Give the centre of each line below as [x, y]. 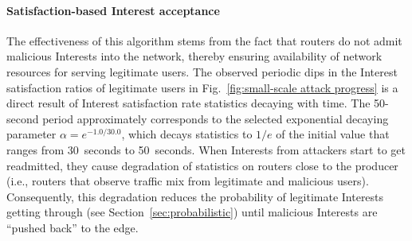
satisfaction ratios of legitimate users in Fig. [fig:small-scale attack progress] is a [202, 87]
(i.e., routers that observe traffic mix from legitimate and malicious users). [188, 181]
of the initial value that [333, 134]
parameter [31, 134]
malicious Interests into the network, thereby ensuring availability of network [194, 56]
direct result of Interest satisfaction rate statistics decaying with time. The [188, 103]
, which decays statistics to [187, 134]
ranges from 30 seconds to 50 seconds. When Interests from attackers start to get [206, 149]
